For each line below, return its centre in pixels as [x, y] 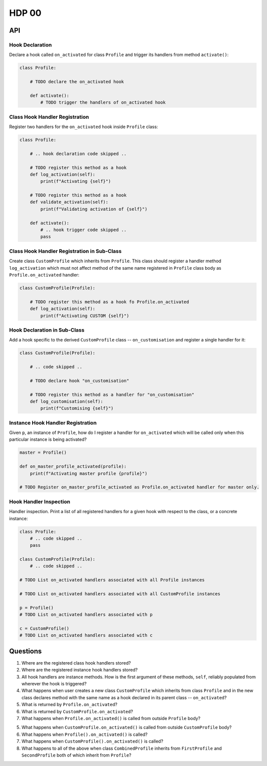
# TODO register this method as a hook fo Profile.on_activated [110, 302]
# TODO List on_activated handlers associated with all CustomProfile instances [120, 594]
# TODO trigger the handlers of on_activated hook [103, 102]
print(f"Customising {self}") [77, 408]
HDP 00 [25, 13]
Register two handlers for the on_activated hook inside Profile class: [84, 127]
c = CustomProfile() [44, 628]
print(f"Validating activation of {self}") [94, 209]
